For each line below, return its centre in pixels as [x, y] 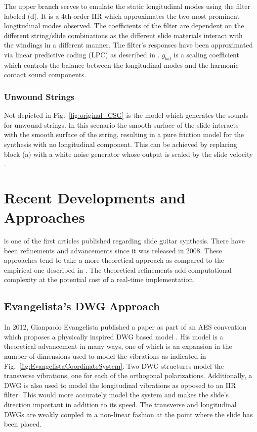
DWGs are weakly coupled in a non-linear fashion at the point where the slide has [128, 414]
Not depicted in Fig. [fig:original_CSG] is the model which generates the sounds [126, 115]
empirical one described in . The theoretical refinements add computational [118, 269]
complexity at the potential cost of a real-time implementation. [100, 279]
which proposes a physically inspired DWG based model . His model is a [114, 336]
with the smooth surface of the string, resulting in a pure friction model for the [124, 134]
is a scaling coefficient [206, 54]
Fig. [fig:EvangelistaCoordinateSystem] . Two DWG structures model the [114, 365]
